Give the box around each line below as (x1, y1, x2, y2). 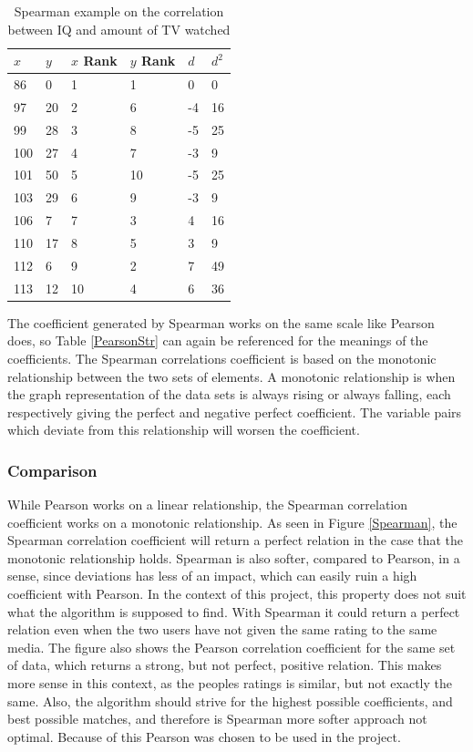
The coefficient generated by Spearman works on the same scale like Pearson (7, 313, 435, 332)
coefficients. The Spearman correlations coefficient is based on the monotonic (7, 348, 437, 367)
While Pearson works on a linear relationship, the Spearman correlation (7, 495, 408, 514)
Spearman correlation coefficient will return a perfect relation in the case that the (7, 531, 464, 550)
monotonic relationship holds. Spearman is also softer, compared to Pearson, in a (7, 548, 460, 567)
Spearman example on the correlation (14, 2, 224, 20)
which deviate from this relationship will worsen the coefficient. (7, 420, 360, 439)
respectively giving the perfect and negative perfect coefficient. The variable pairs (7, 402, 462, 421)
